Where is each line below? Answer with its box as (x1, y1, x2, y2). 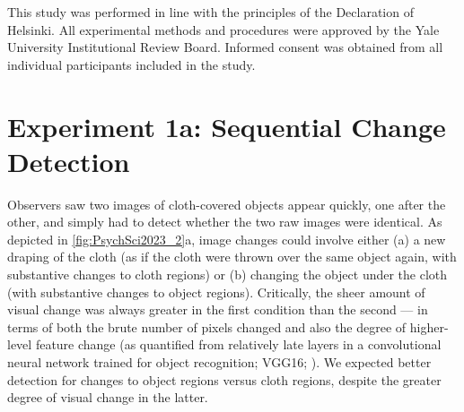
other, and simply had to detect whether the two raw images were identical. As (7, 212, 442, 231)
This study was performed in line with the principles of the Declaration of (7, 3, 414, 21)
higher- (409, 317, 449, 336)
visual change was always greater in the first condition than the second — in (7, 300, 428, 319)
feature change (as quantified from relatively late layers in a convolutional (35, 335, 442, 354)
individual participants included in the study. (7, 55, 256, 73)
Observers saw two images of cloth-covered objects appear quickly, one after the (7, 194, 446, 213)
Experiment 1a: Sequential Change (7, 107, 446, 144)
